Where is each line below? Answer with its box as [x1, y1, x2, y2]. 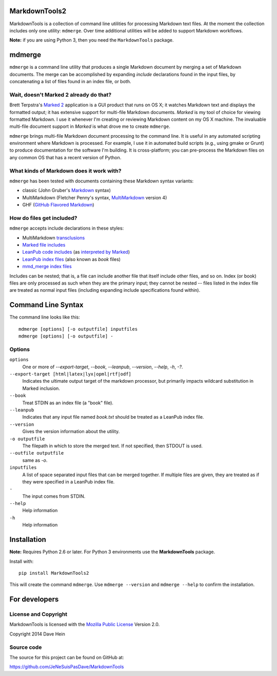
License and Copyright [9, 611, 68, 618]
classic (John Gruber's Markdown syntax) [22, 187, 111, 194]
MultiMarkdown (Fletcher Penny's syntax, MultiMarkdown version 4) [22, 194, 167, 200]
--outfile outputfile [9, 450, 64, 456]
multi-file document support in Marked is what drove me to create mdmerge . [9, 123, 170, 129]
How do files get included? [9, 214, 77, 221]
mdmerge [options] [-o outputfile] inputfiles [18, 326, 138, 332]
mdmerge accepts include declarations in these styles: [9, 225, 124, 231]
